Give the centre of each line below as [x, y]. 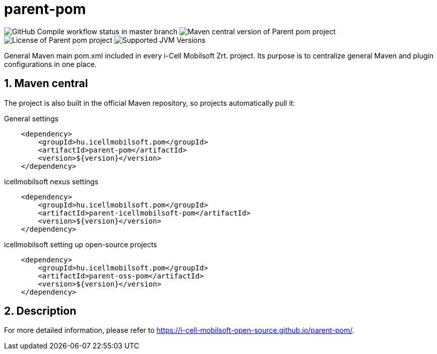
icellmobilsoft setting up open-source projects [81, 244]
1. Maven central [46, 84]
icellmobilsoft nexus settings [51, 181]
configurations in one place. [50, 64]
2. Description [40, 311]
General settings [31, 118]
